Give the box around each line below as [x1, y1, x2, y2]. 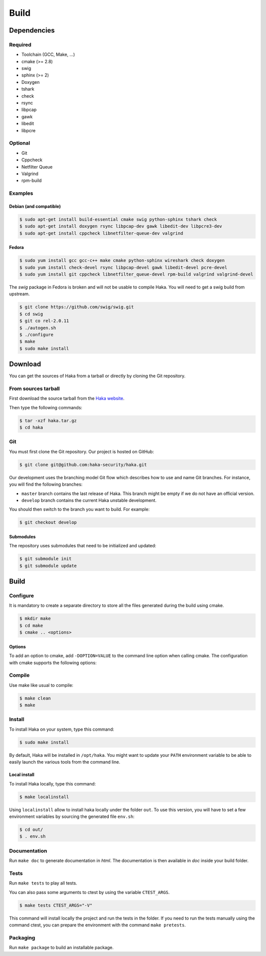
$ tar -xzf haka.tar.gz [19, 418, 77, 424]
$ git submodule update [19, 563, 77, 568]
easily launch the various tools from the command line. [9, 759, 121, 765]
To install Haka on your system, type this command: [9, 726, 114, 732]
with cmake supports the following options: [9, 660, 97, 666]
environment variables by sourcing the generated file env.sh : [9, 814, 135, 819]
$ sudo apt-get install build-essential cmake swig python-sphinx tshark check [19, 216, 217, 222]
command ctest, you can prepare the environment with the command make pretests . [9, 922, 186, 928]
